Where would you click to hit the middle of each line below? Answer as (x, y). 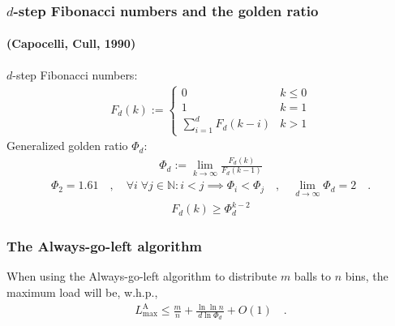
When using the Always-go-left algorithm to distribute (142, 276)
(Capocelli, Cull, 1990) (71, 43)
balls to (313, 276)
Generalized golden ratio (67, 146)
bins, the (367, 276)
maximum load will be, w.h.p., (82, 292)
